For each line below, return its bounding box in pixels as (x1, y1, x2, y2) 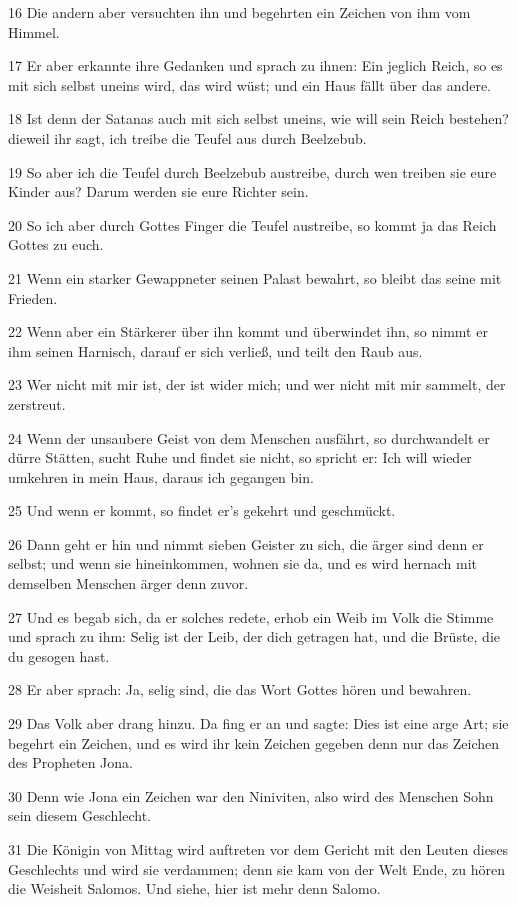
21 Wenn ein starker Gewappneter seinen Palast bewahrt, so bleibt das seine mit (8, 267, 502, 288)
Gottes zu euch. (8, 234, 104, 255)
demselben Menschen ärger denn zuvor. (8, 573, 249, 594)
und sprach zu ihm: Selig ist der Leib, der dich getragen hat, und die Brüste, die (8, 626, 500, 647)
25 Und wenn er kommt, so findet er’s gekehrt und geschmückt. (8, 500, 396, 521)
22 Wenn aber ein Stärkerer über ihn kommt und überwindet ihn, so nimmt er (8, 321, 488, 342)
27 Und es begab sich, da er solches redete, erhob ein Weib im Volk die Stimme (8, 606, 494, 627)
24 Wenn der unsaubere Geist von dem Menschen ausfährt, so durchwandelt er (8, 427, 490, 448)
